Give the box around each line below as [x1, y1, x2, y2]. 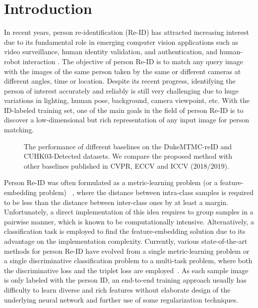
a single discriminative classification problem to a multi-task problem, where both [4, 255, 253, 266]
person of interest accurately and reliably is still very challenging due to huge [4, 85, 239, 96]
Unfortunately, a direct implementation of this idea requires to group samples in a [4, 206, 254, 217]
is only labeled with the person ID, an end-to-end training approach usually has [4, 275, 247, 285]
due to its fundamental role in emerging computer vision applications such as [4, 36, 238, 47]
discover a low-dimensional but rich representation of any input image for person [4, 114, 250, 125]
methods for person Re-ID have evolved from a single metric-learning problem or [4, 245, 250, 256]
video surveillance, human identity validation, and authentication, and [4, 46, 217, 57]
